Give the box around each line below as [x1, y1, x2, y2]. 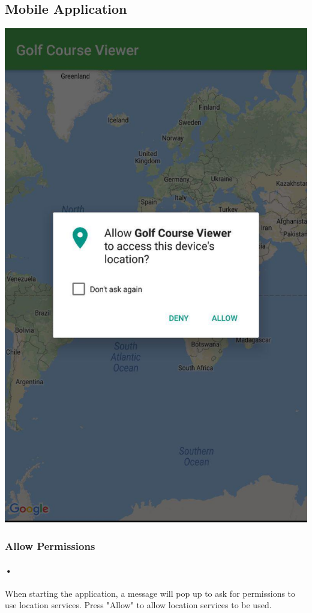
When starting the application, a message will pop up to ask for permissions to [5, 587, 296, 599]
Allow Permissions [5, 538, 95, 553]
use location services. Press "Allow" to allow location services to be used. [5, 599, 272, 611]
